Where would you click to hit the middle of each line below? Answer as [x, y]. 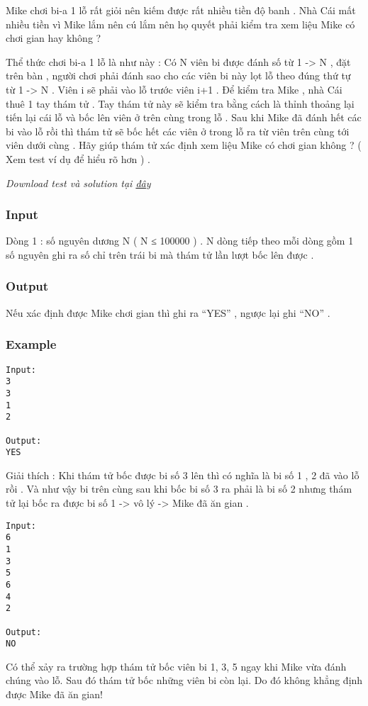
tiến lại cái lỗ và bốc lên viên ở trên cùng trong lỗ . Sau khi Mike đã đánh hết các [184, 117]
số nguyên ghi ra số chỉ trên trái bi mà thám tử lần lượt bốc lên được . [160, 254]
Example [31, 344]
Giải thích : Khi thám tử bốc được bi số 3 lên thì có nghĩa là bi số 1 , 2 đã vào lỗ [183, 475]
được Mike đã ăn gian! [54, 694]
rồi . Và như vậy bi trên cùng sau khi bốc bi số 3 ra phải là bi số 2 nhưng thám [179, 489]
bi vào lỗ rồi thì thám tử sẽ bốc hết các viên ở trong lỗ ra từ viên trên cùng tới [178, 131]
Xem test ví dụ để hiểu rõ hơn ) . [78, 158]
